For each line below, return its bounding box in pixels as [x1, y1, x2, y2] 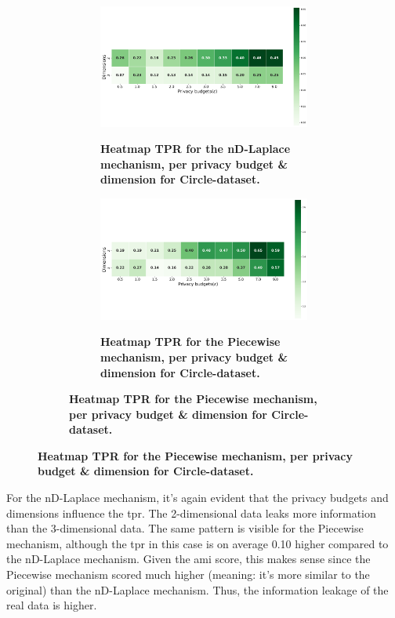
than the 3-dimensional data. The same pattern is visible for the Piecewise [6, 520, 364, 536]
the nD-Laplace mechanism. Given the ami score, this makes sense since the [6, 551, 371, 567]
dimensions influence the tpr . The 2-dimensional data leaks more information [6, 504, 376, 521]
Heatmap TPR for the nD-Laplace [100, 140, 291, 157]
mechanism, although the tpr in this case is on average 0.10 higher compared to [6, 535, 389, 551]
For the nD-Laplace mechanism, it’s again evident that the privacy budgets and [6, 489, 389, 506]
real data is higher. [6, 597, 97, 613]
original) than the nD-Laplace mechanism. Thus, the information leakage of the [6, 581, 389, 598]
